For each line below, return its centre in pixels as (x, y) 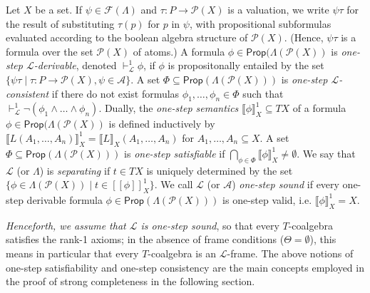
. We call (174, 184)
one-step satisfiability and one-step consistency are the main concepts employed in (185, 267)
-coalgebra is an (182, 253)
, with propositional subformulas (260, 23)
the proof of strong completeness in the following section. (130, 281)
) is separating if (75, 170)
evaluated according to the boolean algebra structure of (127, 37)
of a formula (319, 108)
